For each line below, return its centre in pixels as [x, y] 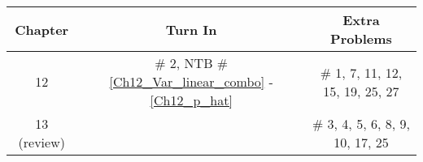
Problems [361, 38]
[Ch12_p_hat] [191, 100]
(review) [41, 142]
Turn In [191, 29]
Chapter [42, 29]
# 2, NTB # [192, 63]
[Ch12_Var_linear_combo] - [191, 81]
